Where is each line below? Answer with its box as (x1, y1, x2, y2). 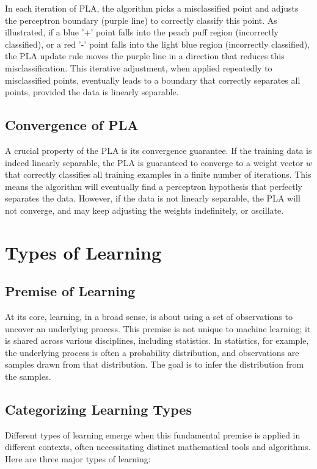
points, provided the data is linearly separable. (5, 85, 179, 98)
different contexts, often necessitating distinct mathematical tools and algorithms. (5, 440, 311, 453)
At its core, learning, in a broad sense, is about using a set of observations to (5, 310, 293, 323)
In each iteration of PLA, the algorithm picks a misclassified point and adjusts (5, 2, 299, 14)
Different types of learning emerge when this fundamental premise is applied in (5, 428, 301, 441)
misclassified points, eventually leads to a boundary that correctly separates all (5, 73, 301, 86)
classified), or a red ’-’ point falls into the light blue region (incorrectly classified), (5, 37, 310, 50)
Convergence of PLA (5, 115, 139, 134)
